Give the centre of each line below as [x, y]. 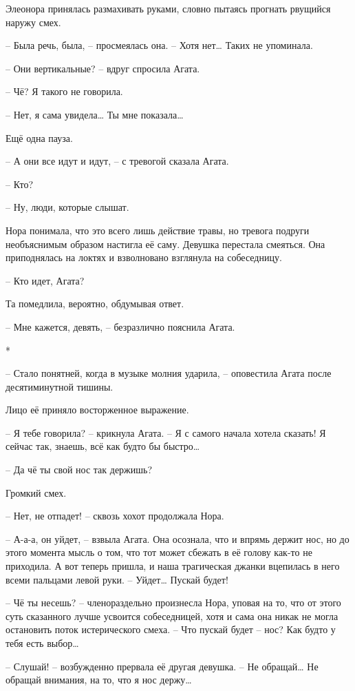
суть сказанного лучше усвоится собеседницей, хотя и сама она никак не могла [172, 616]
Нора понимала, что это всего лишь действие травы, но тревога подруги [158, 230]
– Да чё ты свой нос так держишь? [79, 470]
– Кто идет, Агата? [45, 280]
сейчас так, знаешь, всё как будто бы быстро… [103, 446]
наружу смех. [33, 22]
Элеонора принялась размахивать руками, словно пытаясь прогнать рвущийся [168, 8]
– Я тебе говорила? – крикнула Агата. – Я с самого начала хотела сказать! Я [166, 432]
